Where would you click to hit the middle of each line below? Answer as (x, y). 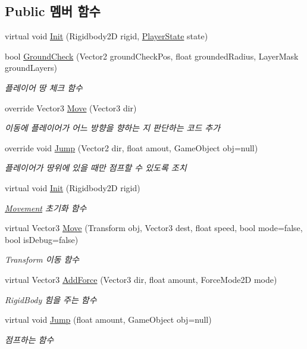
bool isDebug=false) (42, 239)
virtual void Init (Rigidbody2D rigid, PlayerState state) (106, 36)
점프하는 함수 (29, 339)
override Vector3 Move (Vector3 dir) (71, 107)
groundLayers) (31, 68)
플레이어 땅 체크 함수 (44, 87)
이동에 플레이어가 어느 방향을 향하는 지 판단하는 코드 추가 (113, 128)
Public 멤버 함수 (53, 11)
